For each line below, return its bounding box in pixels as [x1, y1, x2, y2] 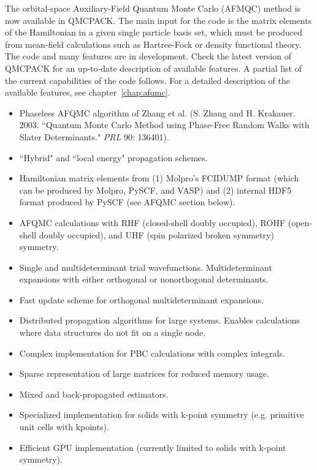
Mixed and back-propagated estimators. [19, 387, 169, 400]
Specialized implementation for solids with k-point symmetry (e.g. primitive [19, 408, 304, 421]
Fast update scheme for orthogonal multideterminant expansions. [19, 293, 264, 306]
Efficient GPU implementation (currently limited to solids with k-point [19, 441, 286, 453]
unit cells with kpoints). [19, 420, 109, 433]
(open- [288, 216, 313, 229]
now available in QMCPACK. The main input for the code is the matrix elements [5, 13, 312, 26]
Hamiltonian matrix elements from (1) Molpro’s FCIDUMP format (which [19, 172, 299, 184]
